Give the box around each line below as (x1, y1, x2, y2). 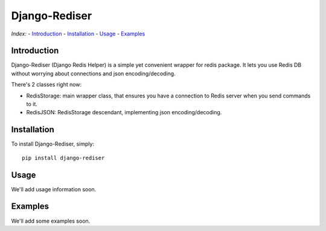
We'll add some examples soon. (11, 217, 91, 224)
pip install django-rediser (22, 154, 105, 161)
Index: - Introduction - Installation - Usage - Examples (11, 30, 145, 37)
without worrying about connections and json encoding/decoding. (11, 70, 176, 77)
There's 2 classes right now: (11, 81, 82, 88)
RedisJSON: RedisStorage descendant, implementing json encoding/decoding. (26, 109, 222, 116)
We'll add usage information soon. (11, 185, 97, 192)
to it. (26, 100, 37, 108)
